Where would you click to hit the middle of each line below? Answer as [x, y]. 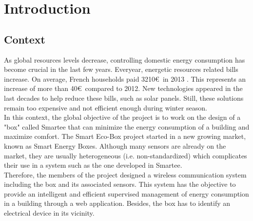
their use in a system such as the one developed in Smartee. [93, 165]
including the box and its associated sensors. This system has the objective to [120, 184]
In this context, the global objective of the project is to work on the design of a [122, 117]
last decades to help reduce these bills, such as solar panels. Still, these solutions [124, 98]
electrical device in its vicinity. [49, 213]
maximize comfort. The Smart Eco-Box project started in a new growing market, [125, 136]
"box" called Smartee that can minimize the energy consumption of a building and [127, 126]
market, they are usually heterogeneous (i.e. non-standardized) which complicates [126, 155]
